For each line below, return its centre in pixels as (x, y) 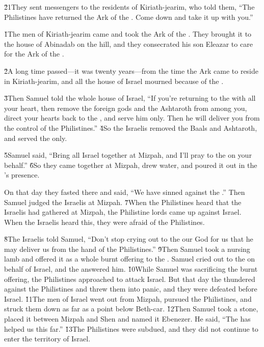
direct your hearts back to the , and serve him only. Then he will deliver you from (132, 118)
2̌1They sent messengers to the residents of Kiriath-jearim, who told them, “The (129, 7)
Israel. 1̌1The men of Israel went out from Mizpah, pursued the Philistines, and (128, 298)
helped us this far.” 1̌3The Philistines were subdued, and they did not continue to (131, 328)
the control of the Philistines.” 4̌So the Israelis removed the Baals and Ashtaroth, (131, 127)
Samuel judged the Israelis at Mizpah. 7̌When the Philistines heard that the (123, 202)
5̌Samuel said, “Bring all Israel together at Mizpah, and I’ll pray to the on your (128, 155)
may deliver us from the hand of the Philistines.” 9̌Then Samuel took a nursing (127, 249)
